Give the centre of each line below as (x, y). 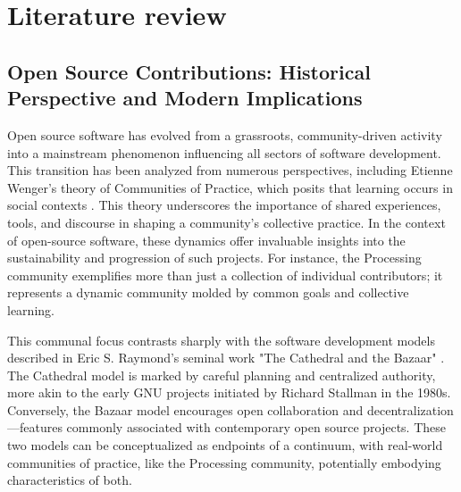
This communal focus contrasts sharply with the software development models (221, 340)
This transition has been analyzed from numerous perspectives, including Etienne (230, 170)
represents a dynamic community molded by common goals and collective (208, 292)
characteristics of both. (70, 480)
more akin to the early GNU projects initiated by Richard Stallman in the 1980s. (229, 392)
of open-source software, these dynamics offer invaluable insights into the (206, 240)
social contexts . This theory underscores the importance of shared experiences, (224, 205)
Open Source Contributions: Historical (189, 71)
